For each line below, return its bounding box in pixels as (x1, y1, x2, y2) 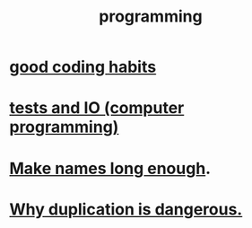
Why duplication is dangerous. (9, 199, 243, 219)
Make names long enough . (9, 158, 212, 179)
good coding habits (9, 57, 157, 77)
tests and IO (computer (9, 98, 185, 118)
